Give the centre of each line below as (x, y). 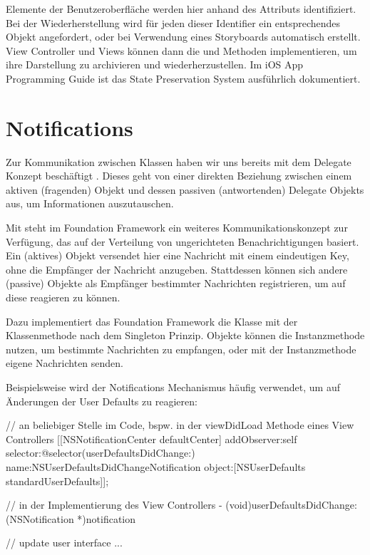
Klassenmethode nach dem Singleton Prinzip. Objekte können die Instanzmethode (185, 335)
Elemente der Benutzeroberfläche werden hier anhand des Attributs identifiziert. (181, 9)
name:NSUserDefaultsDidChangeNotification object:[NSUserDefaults (156, 466)
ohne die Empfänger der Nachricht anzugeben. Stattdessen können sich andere (177, 269)
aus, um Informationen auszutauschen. (90, 203)
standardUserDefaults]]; (57, 481)
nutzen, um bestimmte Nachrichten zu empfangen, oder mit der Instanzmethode (181, 349)
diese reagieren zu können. (63, 297)
